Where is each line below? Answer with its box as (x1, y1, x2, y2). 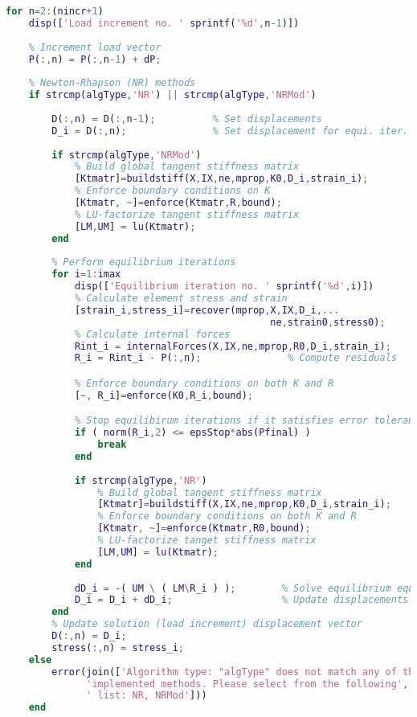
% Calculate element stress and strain (74, 293, 288, 304)
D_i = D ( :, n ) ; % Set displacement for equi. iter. (51, 125, 409, 137)
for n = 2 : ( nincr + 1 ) (6, 6, 104, 17)
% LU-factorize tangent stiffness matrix (74, 208, 300, 220)
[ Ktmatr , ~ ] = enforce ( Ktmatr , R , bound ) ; (74, 197, 282, 208)
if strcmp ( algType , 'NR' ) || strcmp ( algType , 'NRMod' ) (28, 89, 317, 101)
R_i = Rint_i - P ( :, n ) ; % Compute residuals (74, 352, 397, 364)
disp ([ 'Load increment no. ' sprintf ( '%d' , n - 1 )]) (28, 17, 300, 29)
